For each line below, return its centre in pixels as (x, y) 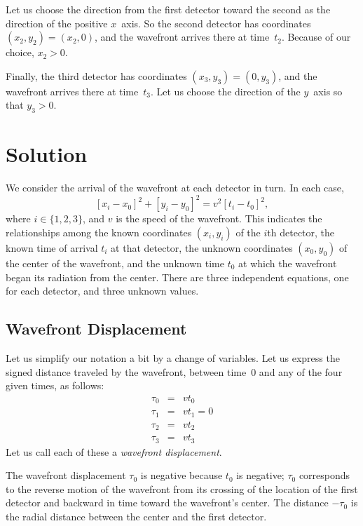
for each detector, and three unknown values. (102, 291)
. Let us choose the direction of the (225, 91)
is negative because (181, 475)
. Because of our (316, 37)
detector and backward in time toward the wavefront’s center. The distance (167, 503)
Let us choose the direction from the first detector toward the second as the (168, 9)
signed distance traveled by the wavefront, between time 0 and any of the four (174, 371)
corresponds (324, 475)
